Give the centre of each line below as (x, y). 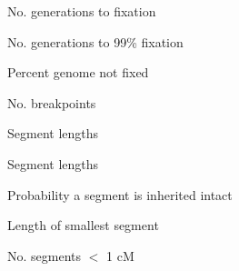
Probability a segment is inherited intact (120, 194)
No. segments (45, 255)
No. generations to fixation (82, 11)
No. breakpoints (52, 102)
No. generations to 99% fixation (95, 41)
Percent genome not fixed (78, 72)
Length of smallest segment (83, 225)
